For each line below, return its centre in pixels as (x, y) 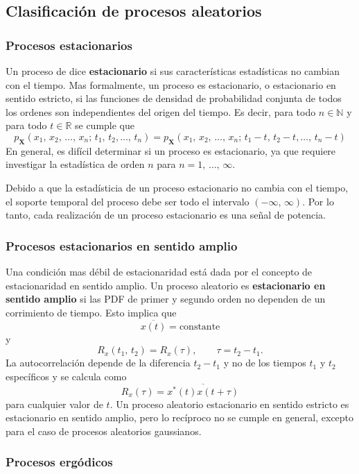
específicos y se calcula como (66, 376)
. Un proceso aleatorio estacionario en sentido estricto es (229, 404)
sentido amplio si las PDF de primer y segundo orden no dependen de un (166, 299)
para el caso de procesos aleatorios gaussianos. (104, 431)
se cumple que (104, 125)
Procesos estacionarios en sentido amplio (122, 245)
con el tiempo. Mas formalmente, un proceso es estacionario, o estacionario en (171, 84)
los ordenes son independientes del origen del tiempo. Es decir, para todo (161, 111)
